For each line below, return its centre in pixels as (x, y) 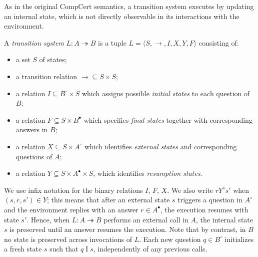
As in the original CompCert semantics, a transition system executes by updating (129, 6)
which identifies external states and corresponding (161, 146)
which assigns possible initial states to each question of (166, 93)
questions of (34, 156)
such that (64, 249)
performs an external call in (146, 219)
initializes (239, 239)
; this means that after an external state (108, 200)
